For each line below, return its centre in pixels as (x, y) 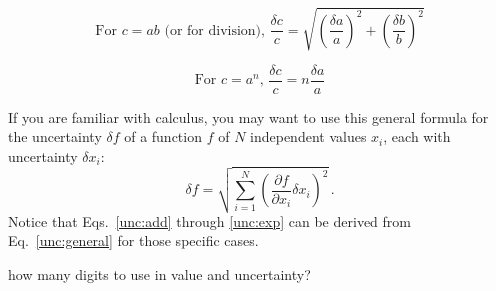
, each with (417, 136)
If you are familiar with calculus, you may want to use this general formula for (248, 116)
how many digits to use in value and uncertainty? (159, 274)
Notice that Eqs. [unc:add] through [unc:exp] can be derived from (209, 220)
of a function (163, 136)
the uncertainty (55, 136)
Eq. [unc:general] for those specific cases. (133, 240)
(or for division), (214, 30)
